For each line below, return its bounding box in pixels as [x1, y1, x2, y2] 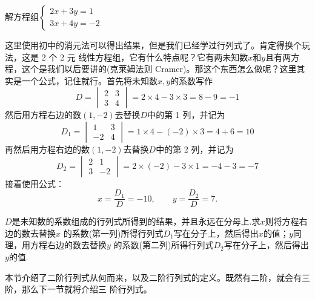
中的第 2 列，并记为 [156, 142, 234, 155]
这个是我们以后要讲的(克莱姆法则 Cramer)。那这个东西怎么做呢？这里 [21, 62, 297, 75]
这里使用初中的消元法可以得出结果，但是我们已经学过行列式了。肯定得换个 [5, 39, 302, 51]
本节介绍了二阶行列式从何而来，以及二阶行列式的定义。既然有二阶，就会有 [5, 271, 302, 283]
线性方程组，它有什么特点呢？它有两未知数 [78, 50, 248, 63]
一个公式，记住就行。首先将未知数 [21, 74, 157, 87]
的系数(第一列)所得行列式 [63, 226, 164, 239]
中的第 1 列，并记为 [147, 108, 225, 121]
